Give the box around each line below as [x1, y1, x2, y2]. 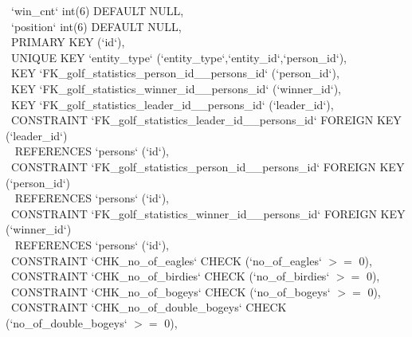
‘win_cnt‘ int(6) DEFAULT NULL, [10, 2, 184, 18]
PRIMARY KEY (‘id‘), [10, 33, 125, 50]
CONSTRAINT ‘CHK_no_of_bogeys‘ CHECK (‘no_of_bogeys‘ [10, 283, 331, 300]
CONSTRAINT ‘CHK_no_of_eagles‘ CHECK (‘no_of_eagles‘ [10, 252, 322, 268]
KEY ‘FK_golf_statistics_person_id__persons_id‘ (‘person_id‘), [10, 65, 339, 81]
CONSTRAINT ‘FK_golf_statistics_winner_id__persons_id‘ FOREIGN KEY [10, 205, 406, 221]
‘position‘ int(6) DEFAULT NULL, [10, 18, 182, 34]
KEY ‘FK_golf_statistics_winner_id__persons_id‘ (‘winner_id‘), [10, 80, 341, 96]
